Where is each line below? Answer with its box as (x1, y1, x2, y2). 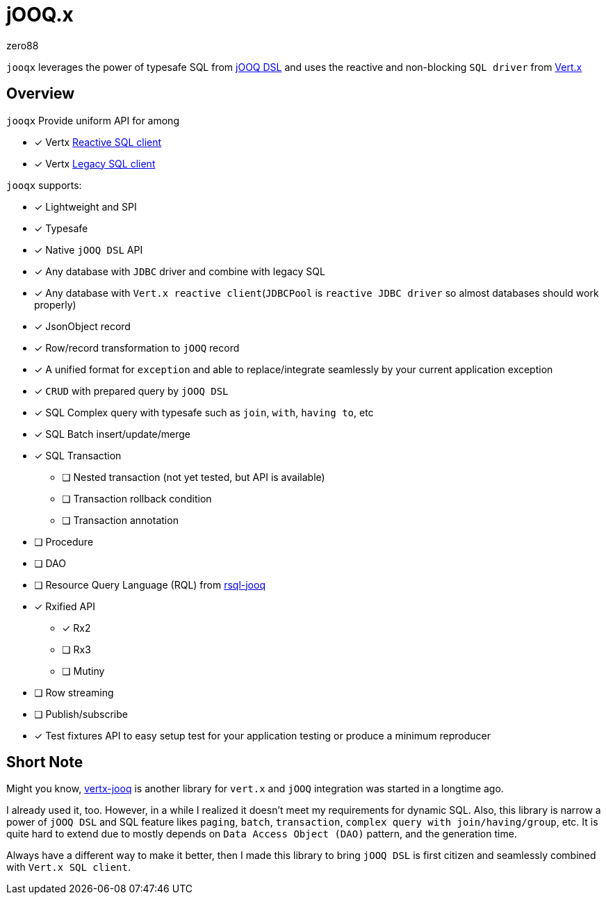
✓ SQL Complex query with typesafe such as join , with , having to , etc (34, 406, 374, 418)
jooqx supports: (6, 179, 82, 191)
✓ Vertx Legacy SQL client (34, 157, 156, 170)
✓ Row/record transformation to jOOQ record (34, 341, 240, 354)
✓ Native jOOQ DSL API (34, 243, 143, 256)
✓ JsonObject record (34, 320, 131, 332)
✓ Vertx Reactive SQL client (34, 136, 162, 148)
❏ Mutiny (62, 664, 105, 677)
